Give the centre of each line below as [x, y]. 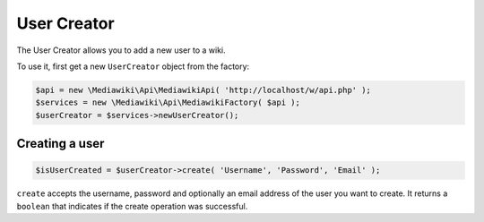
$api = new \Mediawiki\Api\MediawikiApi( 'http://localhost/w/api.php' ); [203, 90]
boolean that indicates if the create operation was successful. [132, 206]
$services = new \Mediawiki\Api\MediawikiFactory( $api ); [168, 102]
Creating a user [60, 144]
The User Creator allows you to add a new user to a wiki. [121, 50]
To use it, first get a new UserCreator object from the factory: [133, 66]
